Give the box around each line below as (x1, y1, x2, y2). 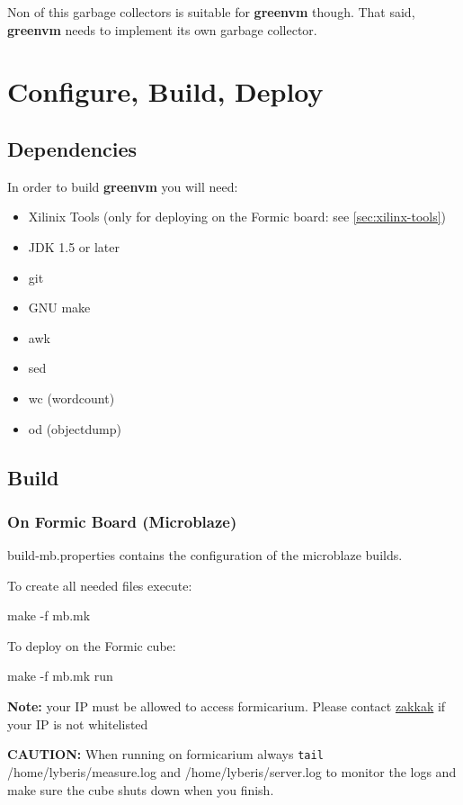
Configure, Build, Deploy (7, 73, 324, 110)
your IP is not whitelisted (7, 714, 148, 733)
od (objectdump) (28, 419, 121, 438)
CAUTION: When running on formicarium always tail (7, 745, 324, 764)
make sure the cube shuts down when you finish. (7, 780, 274, 799)
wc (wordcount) (28, 388, 115, 407)
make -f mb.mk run (7, 666, 113, 685)
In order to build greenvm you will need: (7, 176, 238, 195)
